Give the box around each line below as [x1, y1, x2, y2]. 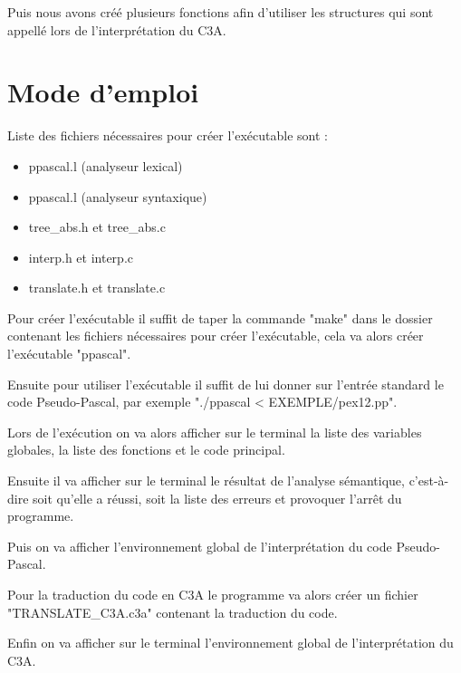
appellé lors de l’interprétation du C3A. [7, 20, 226, 39]
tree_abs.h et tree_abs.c [28, 217, 166, 236]
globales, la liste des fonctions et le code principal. [7, 440, 285, 459]
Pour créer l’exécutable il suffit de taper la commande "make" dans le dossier [7, 308, 433, 327]
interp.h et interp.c [28, 247, 134, 266]
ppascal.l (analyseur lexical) [28, 156, 183, 175]
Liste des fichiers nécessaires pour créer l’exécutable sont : [7, 126, 328, 145]
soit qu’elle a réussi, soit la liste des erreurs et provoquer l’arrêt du [33, 488, 402, 507]
